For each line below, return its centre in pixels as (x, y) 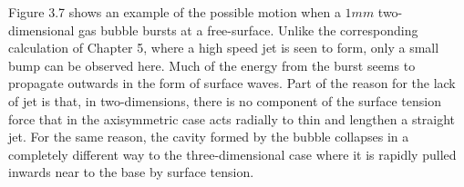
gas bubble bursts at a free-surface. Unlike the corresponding (248, 30)
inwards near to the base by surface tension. (131, 172)
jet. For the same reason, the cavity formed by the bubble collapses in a (209, 137)
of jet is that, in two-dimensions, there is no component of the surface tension (225, 100)
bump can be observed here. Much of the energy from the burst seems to (212, 65)
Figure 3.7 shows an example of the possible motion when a (175, 12)
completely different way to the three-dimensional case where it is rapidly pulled (232, 154)
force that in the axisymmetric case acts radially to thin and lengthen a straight (232, 118)
